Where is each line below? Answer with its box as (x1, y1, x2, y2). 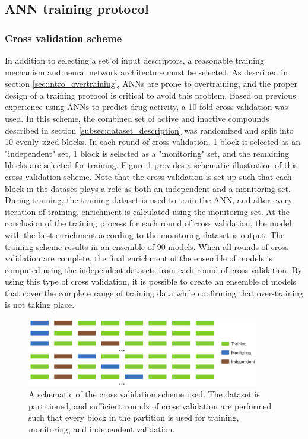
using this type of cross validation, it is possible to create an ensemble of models (5, 275, 297, 288)
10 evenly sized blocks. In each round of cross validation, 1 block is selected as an (5, 135, 300, 148)
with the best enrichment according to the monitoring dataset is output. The (5, 228, 285, 241)
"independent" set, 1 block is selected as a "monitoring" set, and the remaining (5, 147, 290, 159)
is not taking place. (5, 298, 75, 311)
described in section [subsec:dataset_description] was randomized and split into (5, 124, 294, 136)
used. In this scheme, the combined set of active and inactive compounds (5, 112, 269, 124)
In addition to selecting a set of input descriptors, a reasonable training (5, 54, 264, 66)
